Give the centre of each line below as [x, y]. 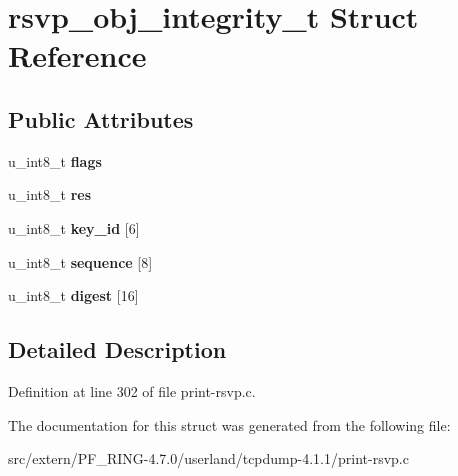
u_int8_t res [49, 194]
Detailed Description [117, 349]
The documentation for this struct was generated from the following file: [229, 424]
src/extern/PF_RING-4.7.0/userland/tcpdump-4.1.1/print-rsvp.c [208, 458]
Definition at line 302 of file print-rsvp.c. [132, 390]
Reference [77, 55]
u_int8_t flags [55, 160]
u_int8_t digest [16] [73, 295]
